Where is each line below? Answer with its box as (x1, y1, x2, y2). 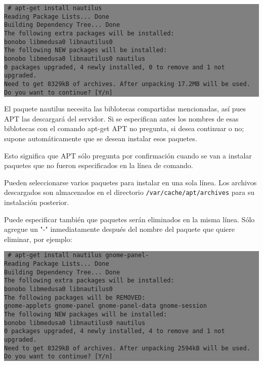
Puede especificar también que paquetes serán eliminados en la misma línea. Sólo (4, 214, 255, 224)
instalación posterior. (4, 197, 69, 208)
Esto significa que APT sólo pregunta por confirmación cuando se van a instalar (4, 150, 252, 160)
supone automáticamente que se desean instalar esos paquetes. (4, 133, 197, 143)
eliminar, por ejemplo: (4, 233, 72, 244)
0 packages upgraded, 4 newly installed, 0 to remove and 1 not (4, 63, 225, 71)
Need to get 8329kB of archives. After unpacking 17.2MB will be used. (4, 80, 250, 88)
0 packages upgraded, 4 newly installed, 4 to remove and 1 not (4, 328, 225, 335)
